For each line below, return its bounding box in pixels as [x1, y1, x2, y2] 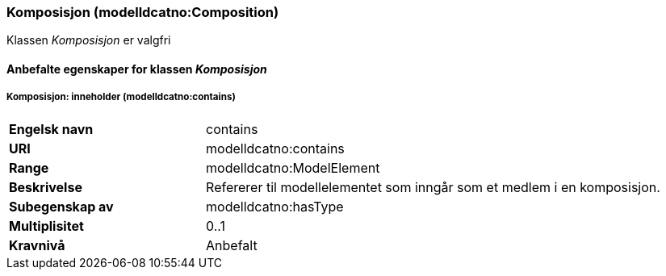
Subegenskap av [9, 198, 114, 215]
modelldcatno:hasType [206, 198, 344, 215]
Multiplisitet [9, 217, 84, 234]
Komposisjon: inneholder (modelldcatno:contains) [6, 91, 236, 103]
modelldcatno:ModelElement [206, 159, 380, 176]
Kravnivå [9, 236, 65, 253]
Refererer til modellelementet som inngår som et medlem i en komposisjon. [206, 178, 660, 195]
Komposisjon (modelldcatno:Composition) [6, 4, 279, 20]
